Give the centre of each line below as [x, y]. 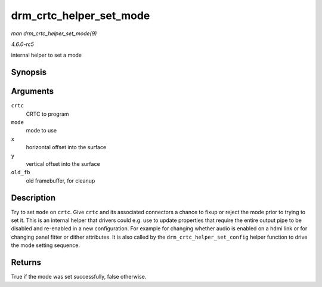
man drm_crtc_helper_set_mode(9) [54, 33]
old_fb [21, 172]
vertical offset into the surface [63, 163]
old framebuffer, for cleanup [61, 180]
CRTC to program [47, 114]
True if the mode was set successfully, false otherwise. [79, 277]
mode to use [41, 131]
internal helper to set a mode [47, 55]
